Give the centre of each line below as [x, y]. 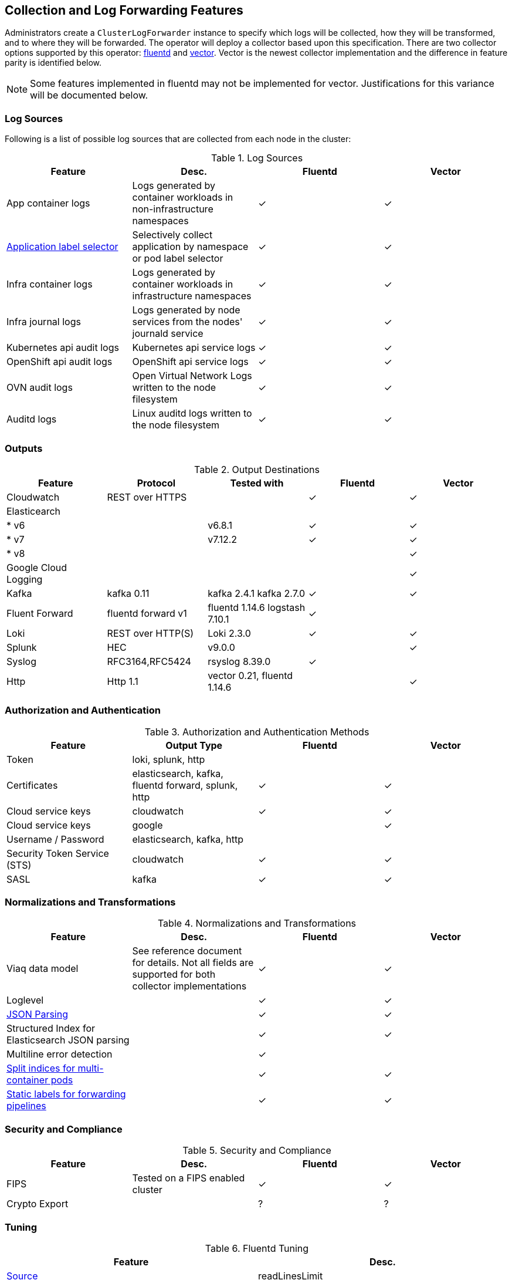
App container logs [48, 203]
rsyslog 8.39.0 [239, 661]
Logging [25, 579]
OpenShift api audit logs [60, 362]
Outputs [24, 448]
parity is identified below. [53, 63]
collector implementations [189, 986]
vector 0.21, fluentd [250, 675]
